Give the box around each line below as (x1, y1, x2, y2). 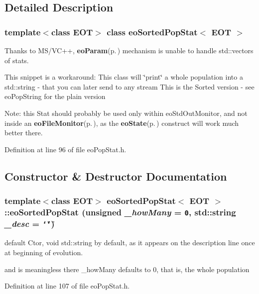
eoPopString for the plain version (4, 91, 106, 101)
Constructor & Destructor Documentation (4, 168, 227, 184)
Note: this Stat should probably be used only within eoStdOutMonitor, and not (4, 107, 248, 118)
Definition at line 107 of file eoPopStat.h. (4, 281, 130, 291)
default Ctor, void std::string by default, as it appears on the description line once (4, 237, 255, 248)
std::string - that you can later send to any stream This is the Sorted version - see (4, 81, 255, 92)
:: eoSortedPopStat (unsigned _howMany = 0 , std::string (4, 205, 236, 218)
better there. (4, 127, 43, 138)
